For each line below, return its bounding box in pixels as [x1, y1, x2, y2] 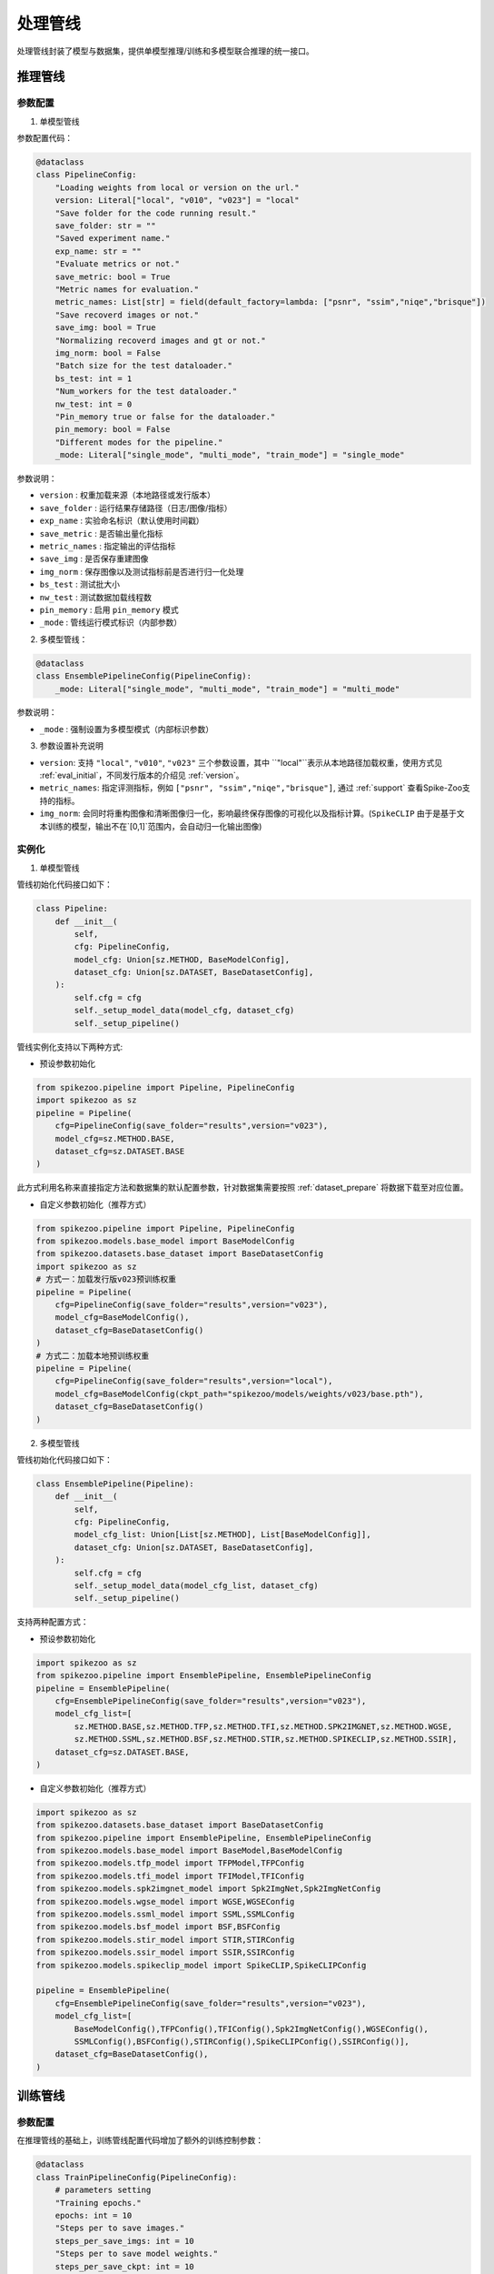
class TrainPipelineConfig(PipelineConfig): [35, 2172, 238, 2182]
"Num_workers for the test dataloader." [54, 387, 238, 397]
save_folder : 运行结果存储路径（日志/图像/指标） [39, 502, 232, 513]
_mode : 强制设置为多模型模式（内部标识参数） [39, 723, 214, 734]
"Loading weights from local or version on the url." [54, 182, 300, 193]
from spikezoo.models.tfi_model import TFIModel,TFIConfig [35, 1870, 304, 1881]
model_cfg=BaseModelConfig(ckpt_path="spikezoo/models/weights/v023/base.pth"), [54, 1388, 424, 1399]
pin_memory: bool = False [54, 424, 171, 435]
